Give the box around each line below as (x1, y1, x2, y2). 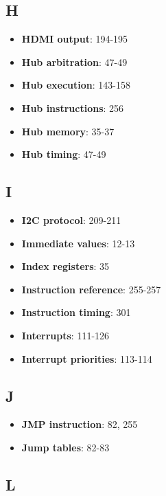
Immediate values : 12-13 (21, 236, 135, 250)
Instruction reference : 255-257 (21, 282, 161, 296)
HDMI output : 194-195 (21, 32, 128, 46)
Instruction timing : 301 (21, 305, 131, 319)
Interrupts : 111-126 (21, 328, 110, 342)
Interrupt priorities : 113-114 (21, 351, 152, 365)
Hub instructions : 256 (21, 100, 124, 115)
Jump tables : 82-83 (21, 440, 110, 454)
